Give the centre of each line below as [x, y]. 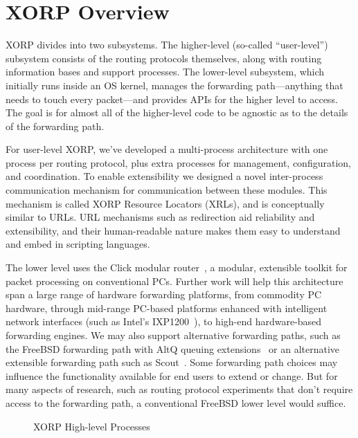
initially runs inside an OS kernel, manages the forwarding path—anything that [174, 85]
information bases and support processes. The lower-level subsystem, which [165, 72]
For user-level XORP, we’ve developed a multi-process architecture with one [167, 149]
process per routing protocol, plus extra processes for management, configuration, [178, 162]
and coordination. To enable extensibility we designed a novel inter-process [164, 176]
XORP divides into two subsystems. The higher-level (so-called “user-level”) [167, 45]
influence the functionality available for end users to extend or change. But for [172, 375]
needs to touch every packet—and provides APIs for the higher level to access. [172, 99]
